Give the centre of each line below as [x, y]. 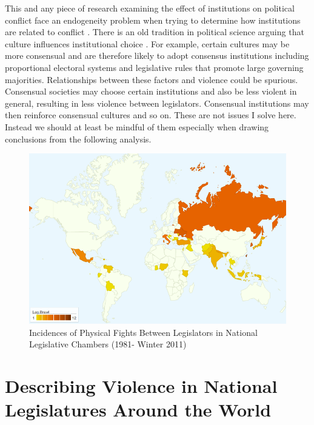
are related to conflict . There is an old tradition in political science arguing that [155, 32]
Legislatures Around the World [138, 410]
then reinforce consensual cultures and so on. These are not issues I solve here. [151, 115]
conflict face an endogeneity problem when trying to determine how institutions [153, 20]
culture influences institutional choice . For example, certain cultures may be [147, 43]
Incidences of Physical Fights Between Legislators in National [143, 332]
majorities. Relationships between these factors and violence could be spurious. [152, 79]
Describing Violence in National [141, 386]
